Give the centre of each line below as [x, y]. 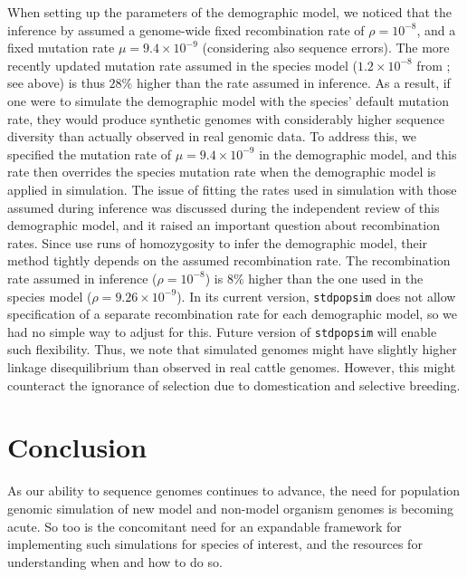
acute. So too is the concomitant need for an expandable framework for [205, 526]
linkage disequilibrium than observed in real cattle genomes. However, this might [232, 367]
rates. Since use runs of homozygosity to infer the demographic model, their [218, 242]
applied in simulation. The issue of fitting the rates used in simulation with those [232, 189]
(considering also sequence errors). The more [326, 48]
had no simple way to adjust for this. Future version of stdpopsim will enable [222, 331]
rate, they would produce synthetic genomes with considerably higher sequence [226, 118]
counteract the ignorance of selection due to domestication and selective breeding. [234, 385]
